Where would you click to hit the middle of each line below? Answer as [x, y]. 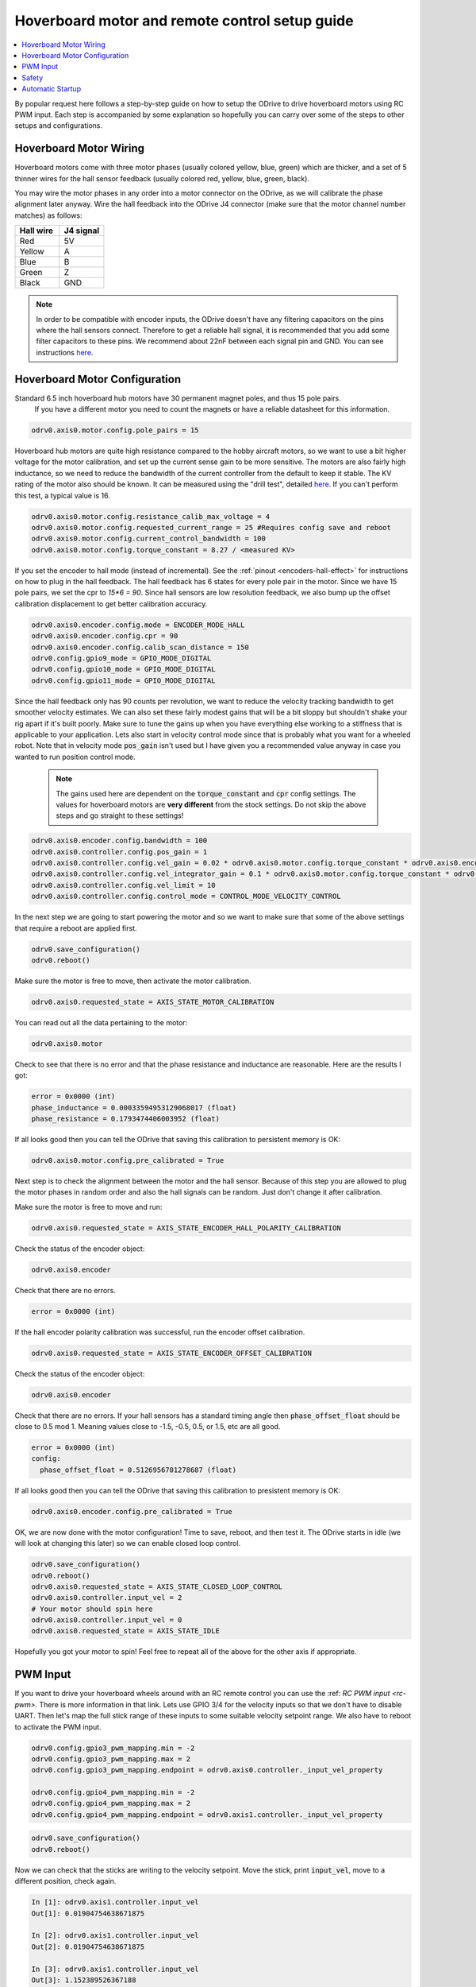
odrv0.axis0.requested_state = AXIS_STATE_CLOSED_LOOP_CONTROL [157, 1586]
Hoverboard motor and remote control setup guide [184, 21]
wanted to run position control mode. [75, 757]
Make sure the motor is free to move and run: [88, 1207]
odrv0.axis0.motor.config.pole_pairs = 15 [115, 430]
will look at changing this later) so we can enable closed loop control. [128, 1544]
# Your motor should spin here [92, 1609]
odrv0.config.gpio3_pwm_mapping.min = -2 [113, 1748]
